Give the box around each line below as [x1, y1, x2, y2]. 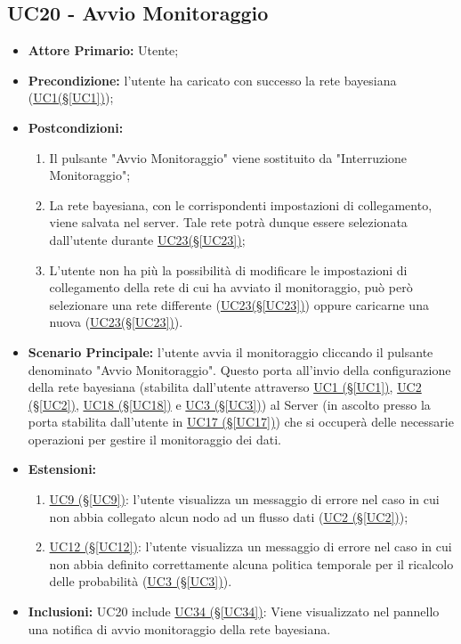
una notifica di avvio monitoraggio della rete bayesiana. [28, 619, 331, 638]
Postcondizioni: [28, 118, 124, 136]
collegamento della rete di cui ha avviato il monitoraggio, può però [49, 278, 413, 297]
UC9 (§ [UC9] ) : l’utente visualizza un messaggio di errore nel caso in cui [49, 490, 440, 509]
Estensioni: [28, 460, 97, 478]
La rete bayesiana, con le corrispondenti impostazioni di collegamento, [49, 195, 433, 214]
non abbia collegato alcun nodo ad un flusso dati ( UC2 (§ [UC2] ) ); [49, 507, 408, 526]
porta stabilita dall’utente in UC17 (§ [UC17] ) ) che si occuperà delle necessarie [28, 412, 454, 431]
